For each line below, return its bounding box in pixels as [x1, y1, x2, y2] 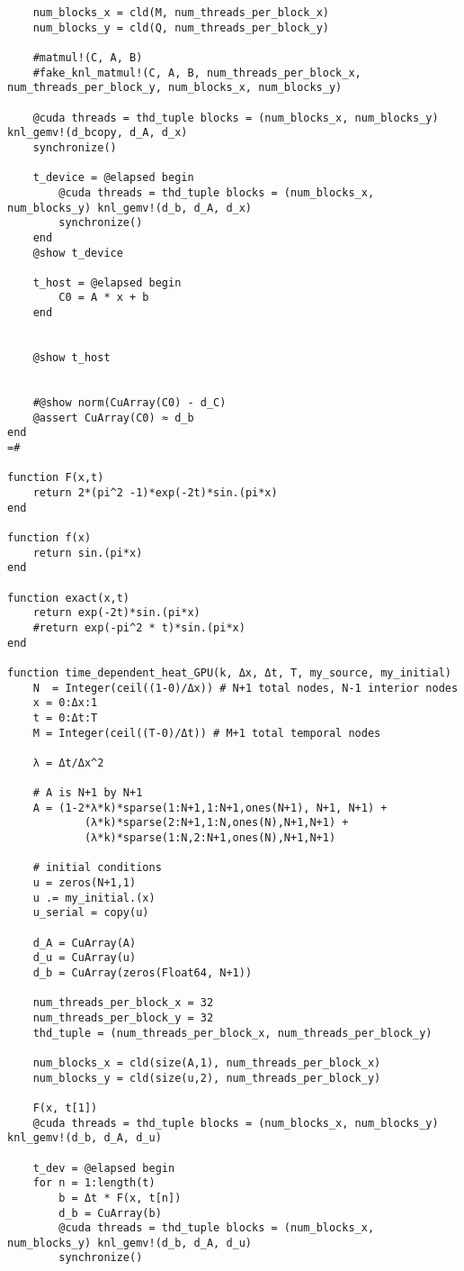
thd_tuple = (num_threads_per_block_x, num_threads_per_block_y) [32, 1026, 433, 1039]
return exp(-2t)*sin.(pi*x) [32, 606, 201, 620]
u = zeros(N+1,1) [32, 876, 137, 890]
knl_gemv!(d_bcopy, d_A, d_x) [7, 126, 188, 140]
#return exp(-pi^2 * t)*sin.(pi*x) [32, 621, 245, 634]
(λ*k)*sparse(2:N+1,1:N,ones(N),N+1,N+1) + [84, 816, 349, 830]
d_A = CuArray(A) [32, 936, 137, 949]
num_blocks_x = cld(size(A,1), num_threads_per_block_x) [32, 1056, 381, 1069]
